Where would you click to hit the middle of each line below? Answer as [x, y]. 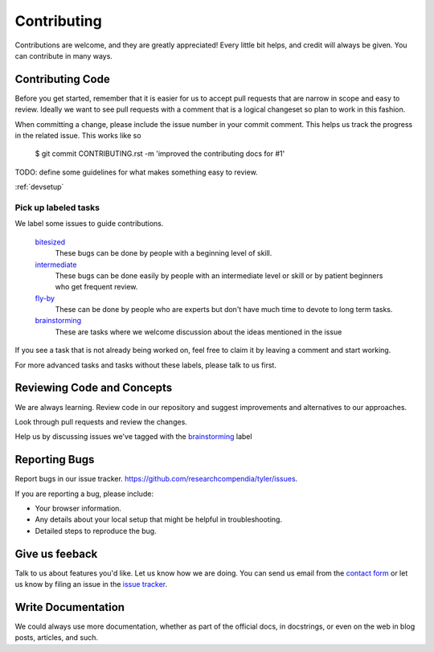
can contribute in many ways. [63, 55]
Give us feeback [56, 554]
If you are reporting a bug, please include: [84, 494]
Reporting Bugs [55, 459]
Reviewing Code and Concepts [94, 388]
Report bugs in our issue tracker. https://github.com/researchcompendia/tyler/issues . [156, 479]
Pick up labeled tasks [57, 207]
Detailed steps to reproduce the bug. [96, 531]
